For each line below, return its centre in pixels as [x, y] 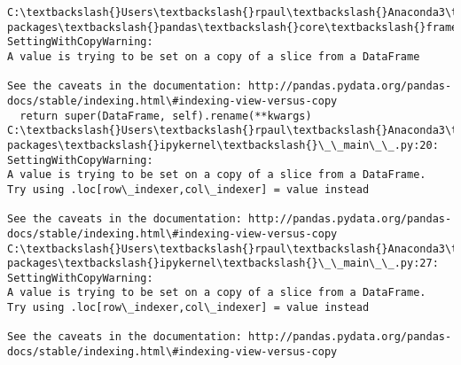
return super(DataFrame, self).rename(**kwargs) [166, 116]
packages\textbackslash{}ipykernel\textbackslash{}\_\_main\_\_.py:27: [223, 264]
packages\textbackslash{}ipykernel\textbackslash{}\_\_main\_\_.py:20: [223, 145]
